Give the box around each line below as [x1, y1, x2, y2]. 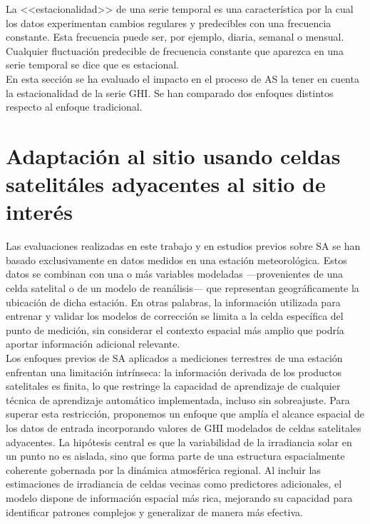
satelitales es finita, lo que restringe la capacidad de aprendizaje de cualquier [6, 378, 341, 393]
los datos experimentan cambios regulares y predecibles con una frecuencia [6, 15, 332, 30]
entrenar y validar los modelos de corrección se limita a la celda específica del [6, 308, 344, 323]
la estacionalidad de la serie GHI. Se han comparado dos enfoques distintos [6, 85, 334, 100]
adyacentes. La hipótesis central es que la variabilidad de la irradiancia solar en [6, 434, 352, 449]
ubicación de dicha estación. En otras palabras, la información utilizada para [6, 294, 341, 309]
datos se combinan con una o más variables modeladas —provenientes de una [6, 266, 344, 281]
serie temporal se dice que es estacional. [6, 57, 179, 72]
